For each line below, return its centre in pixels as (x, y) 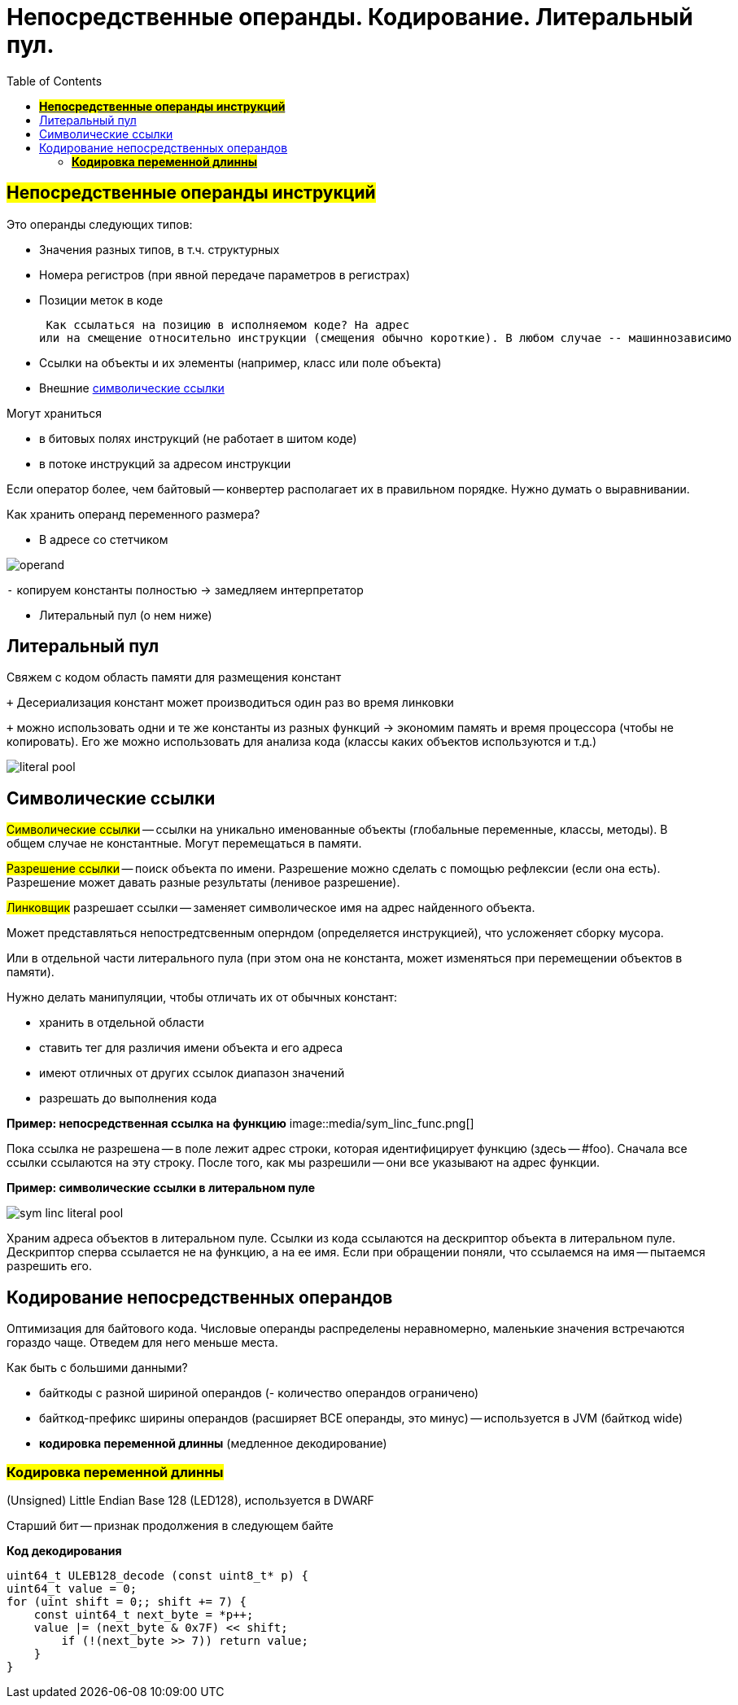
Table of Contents (55, 81)
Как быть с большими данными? (97, 1368)
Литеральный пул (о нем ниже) (126, 615)
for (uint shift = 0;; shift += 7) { (127, 1601)
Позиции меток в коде (101, 300)
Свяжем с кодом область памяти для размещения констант (174, 677)
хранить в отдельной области (122, 1023)
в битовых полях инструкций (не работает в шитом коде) (198, 438)
